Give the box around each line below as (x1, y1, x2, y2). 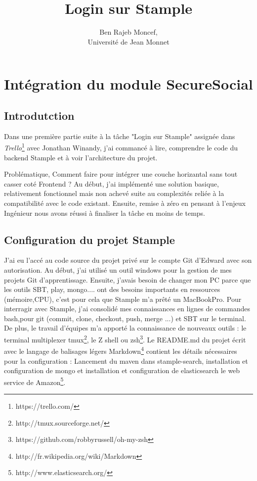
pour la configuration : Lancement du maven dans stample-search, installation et (4, 355, 248, 366)
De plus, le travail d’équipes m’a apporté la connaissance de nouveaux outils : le (4, 323, 247, 333)
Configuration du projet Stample (4, 232, 175, 247)
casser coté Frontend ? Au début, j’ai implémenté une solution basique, (4, 178, 219, 189)
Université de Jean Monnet (87, 36, 170, 47)
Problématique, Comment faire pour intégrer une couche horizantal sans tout (4, 169, 238, 179)
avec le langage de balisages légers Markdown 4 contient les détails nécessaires (4, 344, 237, 356)
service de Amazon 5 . (4, 375, 66, 387)
